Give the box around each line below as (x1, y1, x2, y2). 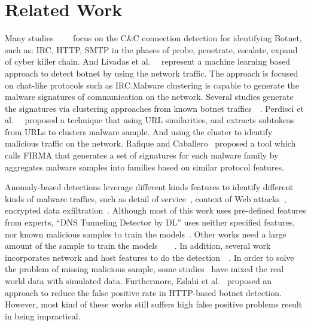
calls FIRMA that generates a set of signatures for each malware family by (5, 149, 279, 162)
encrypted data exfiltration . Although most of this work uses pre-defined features (5, 204, 306, 217)
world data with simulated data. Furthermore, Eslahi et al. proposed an (5, 275, 272, 287)
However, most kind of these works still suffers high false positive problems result (5, 298, 303, 310)
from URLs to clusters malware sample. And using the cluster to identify (5, 125, 273, 138)
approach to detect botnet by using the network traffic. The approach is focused (5, 66, 298, 79)
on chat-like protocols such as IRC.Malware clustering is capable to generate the (5, 78, 299, 91)
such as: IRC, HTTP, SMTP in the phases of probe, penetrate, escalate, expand (5, 43, 298, 56)
